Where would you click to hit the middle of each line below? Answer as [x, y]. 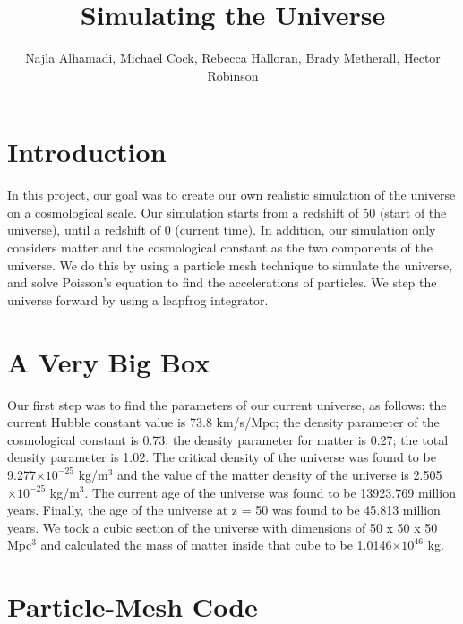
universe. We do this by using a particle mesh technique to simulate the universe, [230, 265]
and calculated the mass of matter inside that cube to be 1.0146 [216, 545]
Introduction [87, 152]
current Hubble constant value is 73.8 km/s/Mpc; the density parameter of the [223, 422]
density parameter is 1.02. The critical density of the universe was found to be [222, 457]
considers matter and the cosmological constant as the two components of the [220, 248]
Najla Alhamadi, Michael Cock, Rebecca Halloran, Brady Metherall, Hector [233, 58]
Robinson [233, 75]
